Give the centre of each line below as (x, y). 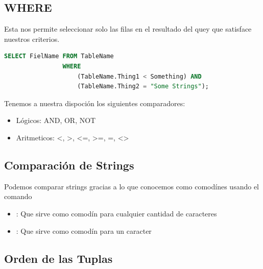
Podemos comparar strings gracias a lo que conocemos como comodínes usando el (131, 186)
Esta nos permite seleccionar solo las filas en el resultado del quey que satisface (128, 29)
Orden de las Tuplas (58, 258)
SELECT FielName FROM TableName (59, 56)
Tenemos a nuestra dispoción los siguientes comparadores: (95, 103)
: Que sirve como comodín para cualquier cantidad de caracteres (116, 213)
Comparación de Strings (69, 165)
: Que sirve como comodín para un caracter (84, 230)
